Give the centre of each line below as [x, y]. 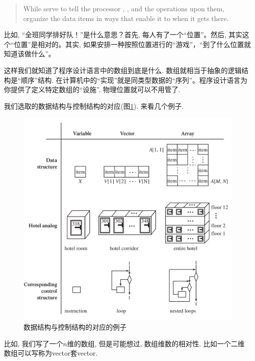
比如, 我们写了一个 [34, 343]
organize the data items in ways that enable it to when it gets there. [126, 18]
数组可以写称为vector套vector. [51, 353]
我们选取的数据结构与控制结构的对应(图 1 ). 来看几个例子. [94, 106]
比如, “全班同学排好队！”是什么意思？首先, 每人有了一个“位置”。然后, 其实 [123, 35]
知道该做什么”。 [30, 54]
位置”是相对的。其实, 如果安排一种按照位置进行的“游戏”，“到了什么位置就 [132, 44]
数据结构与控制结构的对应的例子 [75, 327]
